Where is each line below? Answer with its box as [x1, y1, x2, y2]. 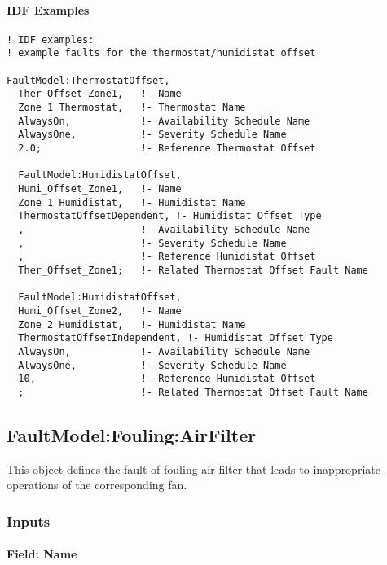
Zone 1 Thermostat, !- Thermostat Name [18, 102, 246, 114]
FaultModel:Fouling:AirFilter [7, 422, 257, 447]
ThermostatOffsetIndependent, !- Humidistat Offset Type [18, 332, 333, 344]
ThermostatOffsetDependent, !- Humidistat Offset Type [18, 210, 322, 222]
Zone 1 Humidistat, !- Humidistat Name [18, 196, 246, 208]
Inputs [7, 510, 51, 531]
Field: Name [7, 545, 77, 563]
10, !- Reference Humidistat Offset [18, 373, 316, 385]
